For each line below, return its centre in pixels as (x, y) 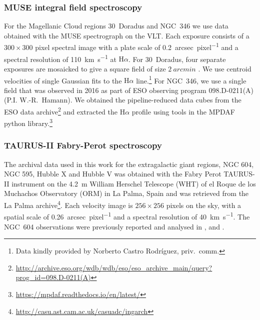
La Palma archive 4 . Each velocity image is (68, 204)
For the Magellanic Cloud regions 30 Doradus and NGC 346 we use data (116, 26)
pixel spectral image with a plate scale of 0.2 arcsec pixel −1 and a (137, 46)
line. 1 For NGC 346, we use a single (191, 79)
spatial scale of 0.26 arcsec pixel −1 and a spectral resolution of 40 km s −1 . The (127, 216)
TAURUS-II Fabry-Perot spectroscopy (83, 145)
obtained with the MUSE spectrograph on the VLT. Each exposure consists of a (127, 35)
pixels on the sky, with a (204, 205)
